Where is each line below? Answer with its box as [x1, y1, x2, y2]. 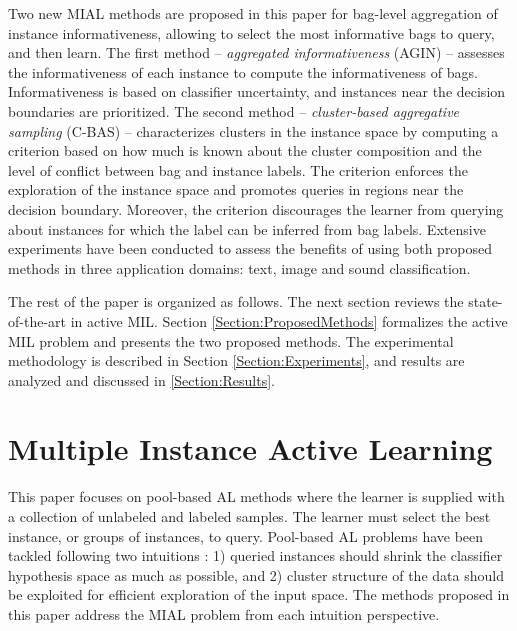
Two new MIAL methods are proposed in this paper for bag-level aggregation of [8, 3, 498, 23]
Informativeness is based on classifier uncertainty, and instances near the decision [8, 81, 506, 102]
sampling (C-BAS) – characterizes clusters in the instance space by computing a [8, 120, 499, 141]
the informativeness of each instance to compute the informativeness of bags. [8, 61, 478, 82]
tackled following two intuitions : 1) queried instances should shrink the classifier [8, 545, 503, 566]
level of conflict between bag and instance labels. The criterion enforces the [8, 159, 468, 180]
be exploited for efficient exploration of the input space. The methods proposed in [8, 584, 510, 605]
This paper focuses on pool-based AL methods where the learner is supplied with [8, 486, 505, 507]
